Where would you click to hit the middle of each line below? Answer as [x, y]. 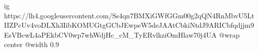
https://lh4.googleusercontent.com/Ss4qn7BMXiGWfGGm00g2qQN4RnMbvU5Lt [129, 15]
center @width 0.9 [32, 44]
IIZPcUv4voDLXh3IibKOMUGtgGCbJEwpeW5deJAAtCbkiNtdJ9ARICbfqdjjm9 [129, 25]
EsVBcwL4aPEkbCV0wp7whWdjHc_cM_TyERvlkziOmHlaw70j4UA [110, 34]
